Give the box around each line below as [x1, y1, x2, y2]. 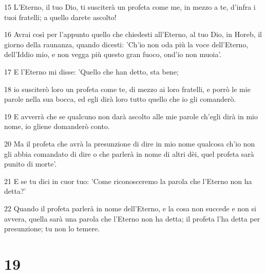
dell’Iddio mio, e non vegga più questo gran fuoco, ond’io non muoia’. [4, 49, 222, 60]
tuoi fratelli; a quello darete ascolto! [4, 11, 117, 22]
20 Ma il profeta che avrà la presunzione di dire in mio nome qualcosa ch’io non [4, 138, 255, 149]
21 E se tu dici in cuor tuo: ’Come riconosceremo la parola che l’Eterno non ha [4, 175, 252, 186]
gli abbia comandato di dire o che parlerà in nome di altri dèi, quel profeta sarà [4, 148, 254, 159]
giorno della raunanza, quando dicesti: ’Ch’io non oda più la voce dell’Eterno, [4, 39, 249, 49]
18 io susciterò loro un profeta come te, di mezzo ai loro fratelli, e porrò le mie [4, 83, 251, 94]
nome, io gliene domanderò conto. [4, 121, 110, 132]
